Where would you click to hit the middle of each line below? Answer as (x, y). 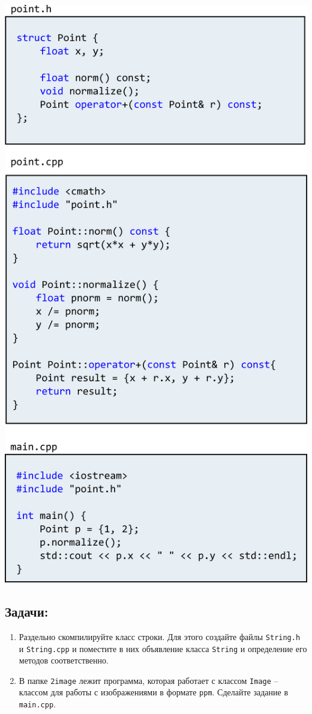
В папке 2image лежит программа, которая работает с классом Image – (148, 680)
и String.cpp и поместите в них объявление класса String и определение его (163, 648)
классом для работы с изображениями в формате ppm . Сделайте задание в (154, 692)
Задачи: (27, 612)
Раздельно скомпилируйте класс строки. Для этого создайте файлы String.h (160, 636)
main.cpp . (37, 704)
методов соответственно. (64, 660)
